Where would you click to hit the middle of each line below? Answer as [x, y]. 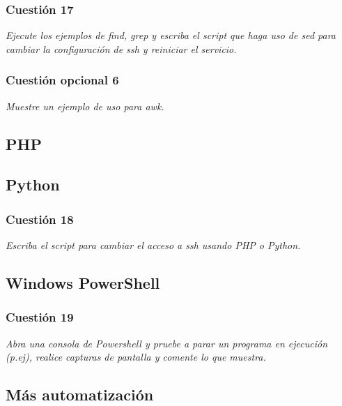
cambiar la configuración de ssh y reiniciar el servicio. [121, 48]
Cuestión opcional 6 [62, 80]
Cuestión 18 [40, 219]
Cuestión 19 [40, 317]
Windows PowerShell [83, 282]
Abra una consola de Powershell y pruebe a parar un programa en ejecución [167, 343]
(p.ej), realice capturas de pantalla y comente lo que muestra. [136, 357]
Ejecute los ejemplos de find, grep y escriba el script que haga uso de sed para [171, 35]
